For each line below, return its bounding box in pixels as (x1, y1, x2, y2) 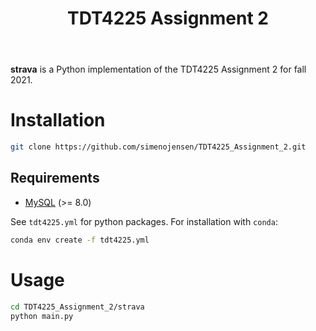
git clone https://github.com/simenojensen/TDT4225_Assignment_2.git (10, 142, 307, 152)
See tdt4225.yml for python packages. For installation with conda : (10, 215, 278, 227)
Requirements (10, 170, 100, 187)
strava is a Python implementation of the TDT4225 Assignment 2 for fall (10, 63, 307, 76)
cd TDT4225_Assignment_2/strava (10, 302, 145, 312)
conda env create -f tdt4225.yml (10, 235, 150, 245)
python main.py (10, 311, 74, 321)
